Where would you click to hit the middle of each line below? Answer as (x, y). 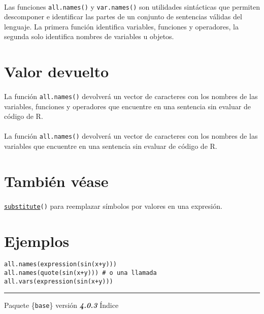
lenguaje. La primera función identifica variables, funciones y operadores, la (121, 26)
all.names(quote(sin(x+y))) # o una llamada (80, 273)
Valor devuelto (57, 71)
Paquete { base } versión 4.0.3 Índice (61, 305)
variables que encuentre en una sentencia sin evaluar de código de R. (111, 146)
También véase (56, 181)
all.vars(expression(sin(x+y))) (59, 281)
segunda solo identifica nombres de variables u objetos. (89, 36)
